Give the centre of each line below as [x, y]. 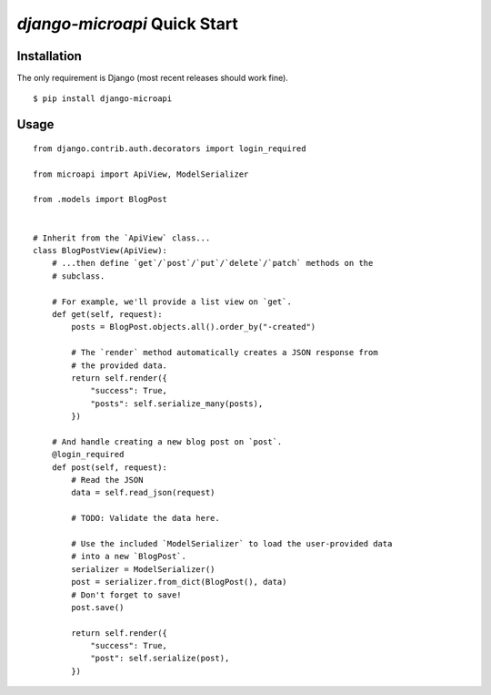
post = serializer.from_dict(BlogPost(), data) [179, 582]
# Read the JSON [107, 480]
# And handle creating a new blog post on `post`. [167, 441]
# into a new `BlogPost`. [129, 557]
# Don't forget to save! [126, 595]
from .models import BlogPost [100, 199]
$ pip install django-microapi [103, 99]
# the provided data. [120, 365]
